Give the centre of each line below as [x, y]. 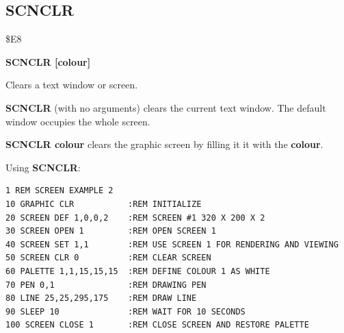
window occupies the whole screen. [78, 121]
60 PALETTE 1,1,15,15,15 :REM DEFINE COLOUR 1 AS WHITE [138, 271]
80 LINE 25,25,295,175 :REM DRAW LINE [101, 298]
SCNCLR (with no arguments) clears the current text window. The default [166, 107]
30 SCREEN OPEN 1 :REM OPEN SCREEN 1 [111, 231]
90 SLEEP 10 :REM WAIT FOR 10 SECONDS [125, 311]
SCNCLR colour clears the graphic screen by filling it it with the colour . [164, 144]
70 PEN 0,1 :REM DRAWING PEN [106, 285]
